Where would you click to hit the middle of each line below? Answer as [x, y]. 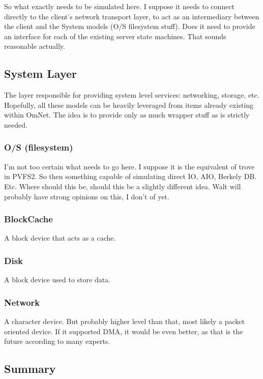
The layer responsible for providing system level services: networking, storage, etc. [132, 95]
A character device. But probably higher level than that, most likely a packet [124, 321]
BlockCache [28, 219]
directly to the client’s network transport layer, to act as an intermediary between [132, 16]
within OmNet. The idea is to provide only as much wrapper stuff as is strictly [127, 115]
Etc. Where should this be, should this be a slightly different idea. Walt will [123, 186]
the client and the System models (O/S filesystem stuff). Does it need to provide [130, 26]
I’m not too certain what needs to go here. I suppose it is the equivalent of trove [129, 166]
